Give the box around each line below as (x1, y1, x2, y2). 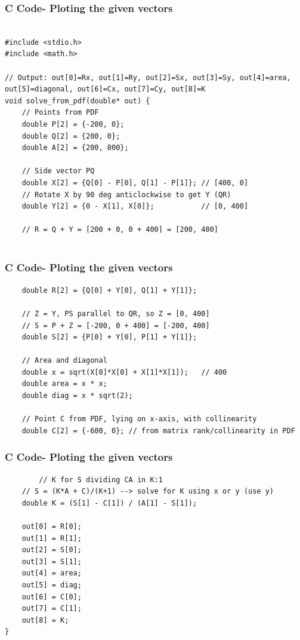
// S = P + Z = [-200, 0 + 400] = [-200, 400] (21, 321, 210, 330)
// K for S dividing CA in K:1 (39, 475, 163, 484)
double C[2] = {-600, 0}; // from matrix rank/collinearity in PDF (21, 426, 295, 435)
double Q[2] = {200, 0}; (21, 131, 120, 140)
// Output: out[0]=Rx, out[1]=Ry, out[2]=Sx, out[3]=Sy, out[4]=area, (5, 73, 291, 82)
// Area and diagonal (21, 356, 107, 365)
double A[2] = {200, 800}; (21, 143, 129, 152)
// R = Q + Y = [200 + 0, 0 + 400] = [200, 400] (21, 225, 218, 234)
